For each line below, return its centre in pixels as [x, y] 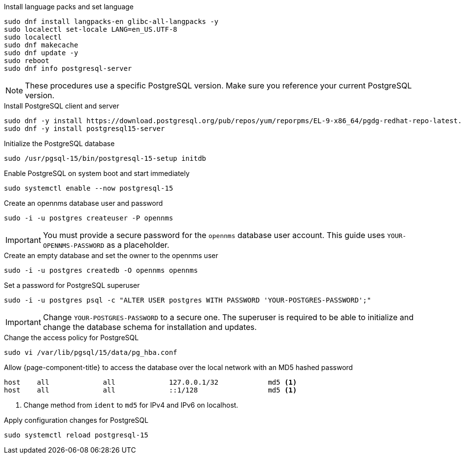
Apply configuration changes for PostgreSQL [76, 420]
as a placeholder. [138, 245]
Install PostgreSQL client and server [62, 106]
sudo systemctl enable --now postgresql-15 [89, 188]
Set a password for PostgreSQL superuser [72, 285]
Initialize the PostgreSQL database [59, 143]
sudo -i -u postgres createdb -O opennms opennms [101, 270]
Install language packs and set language [69, 7]
